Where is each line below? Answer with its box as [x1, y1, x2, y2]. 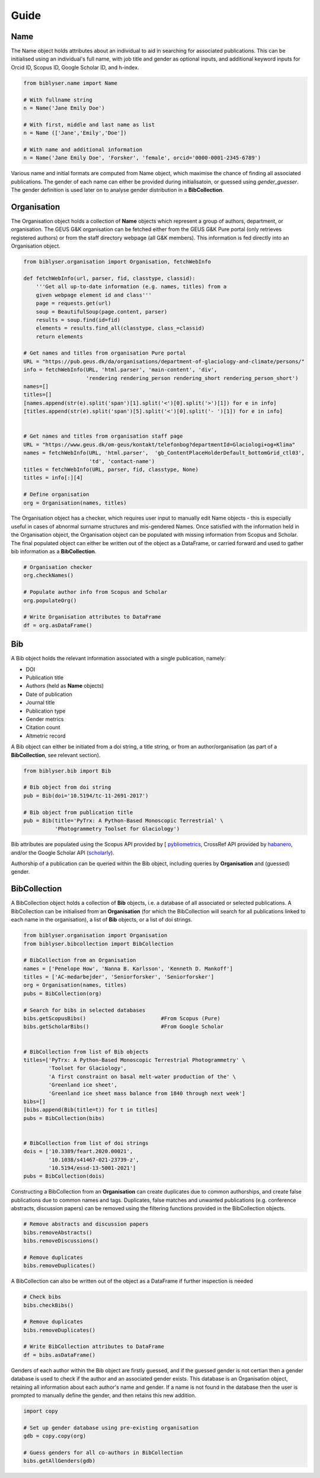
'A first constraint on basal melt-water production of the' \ [48, 1073, 236, 1080]
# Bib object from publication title [23, 809, 133, 816]
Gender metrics [25, 716, 65, 723]
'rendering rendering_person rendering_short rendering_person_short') [86, 375, 299, 381]
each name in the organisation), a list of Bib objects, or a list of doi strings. [11, 916, 193, 923]
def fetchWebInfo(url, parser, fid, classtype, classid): [23, 275, 196, 281]
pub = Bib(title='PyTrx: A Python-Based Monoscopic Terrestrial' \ [23, 817, 224, 824]
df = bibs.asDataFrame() [23, 1352, 96, 1358]
